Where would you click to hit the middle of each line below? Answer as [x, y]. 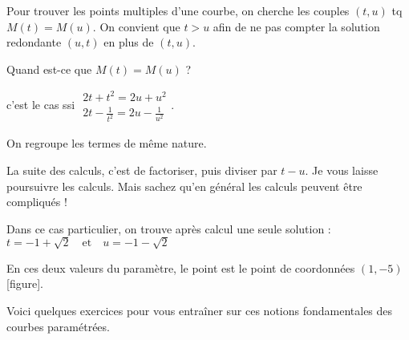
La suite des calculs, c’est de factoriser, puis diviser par [142, 170]
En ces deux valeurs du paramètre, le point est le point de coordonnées [181, 267]
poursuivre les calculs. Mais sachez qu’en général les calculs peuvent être [184, 186]
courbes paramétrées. [58, 326]
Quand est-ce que [49, 69]
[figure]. [25, 283]
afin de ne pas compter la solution [296, 26]
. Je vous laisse [342, 170]
